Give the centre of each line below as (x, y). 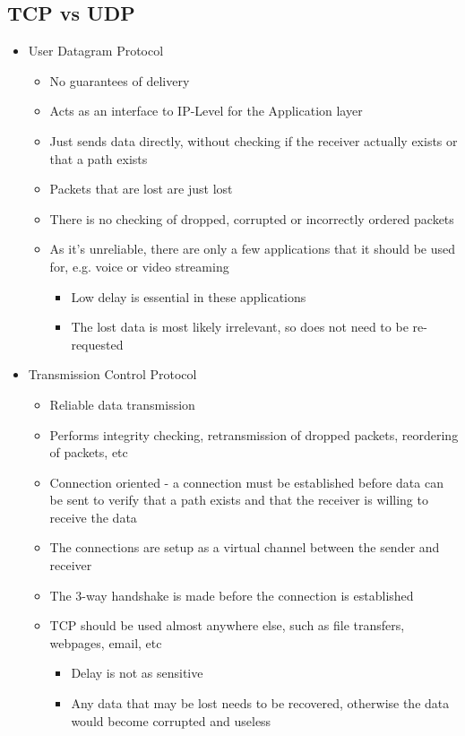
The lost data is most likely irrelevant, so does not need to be (240, 327)
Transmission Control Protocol (112, 374)
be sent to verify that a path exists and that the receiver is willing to (239, 500)
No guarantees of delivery (120, 80)
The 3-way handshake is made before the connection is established (232, 595)
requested (97, 344)
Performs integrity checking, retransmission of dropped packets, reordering (254, 434)
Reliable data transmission (122, 404)
